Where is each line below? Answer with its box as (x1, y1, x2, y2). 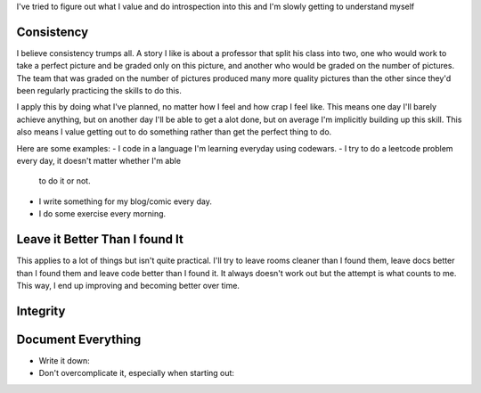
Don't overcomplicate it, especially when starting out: (38, 368, 235, 379)
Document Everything (16, 332, 142, 347)
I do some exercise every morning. (38, 209, 167, 219)
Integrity (16, 303, 66, 318)
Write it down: (38, 355, 91, 365)
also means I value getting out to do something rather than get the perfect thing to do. (16, 127, 332, 137)
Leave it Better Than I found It (16, 232, 184, 247)
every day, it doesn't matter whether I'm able (16, 156, 182, 167)
